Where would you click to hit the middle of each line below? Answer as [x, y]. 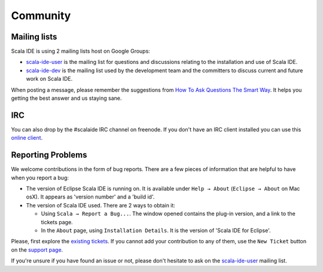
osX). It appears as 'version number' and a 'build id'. [90, 197]
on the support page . [37, 250]
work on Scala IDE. [49, 79]
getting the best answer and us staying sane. [66, 98]
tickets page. [57, 222]
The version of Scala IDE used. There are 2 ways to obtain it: [101, 205]
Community [41, 16]
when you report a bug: [40, 178]
